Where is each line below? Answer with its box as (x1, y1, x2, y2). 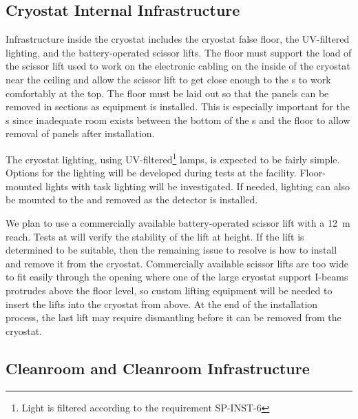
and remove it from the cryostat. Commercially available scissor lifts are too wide (6, 256, 348, 270)
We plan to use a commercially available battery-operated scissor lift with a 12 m (6, 215, 350, 229)
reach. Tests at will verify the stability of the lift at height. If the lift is (6, 229, 304, 243)
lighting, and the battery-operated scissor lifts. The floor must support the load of (6, 45, 352, 59)
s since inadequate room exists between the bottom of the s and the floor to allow (6, 112, 350, 127)
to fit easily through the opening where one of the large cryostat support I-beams (6, 269, 348, 284)
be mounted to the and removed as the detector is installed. (6, 192, 258, 207)
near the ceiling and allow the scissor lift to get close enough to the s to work (6, 72, 331, 86)
